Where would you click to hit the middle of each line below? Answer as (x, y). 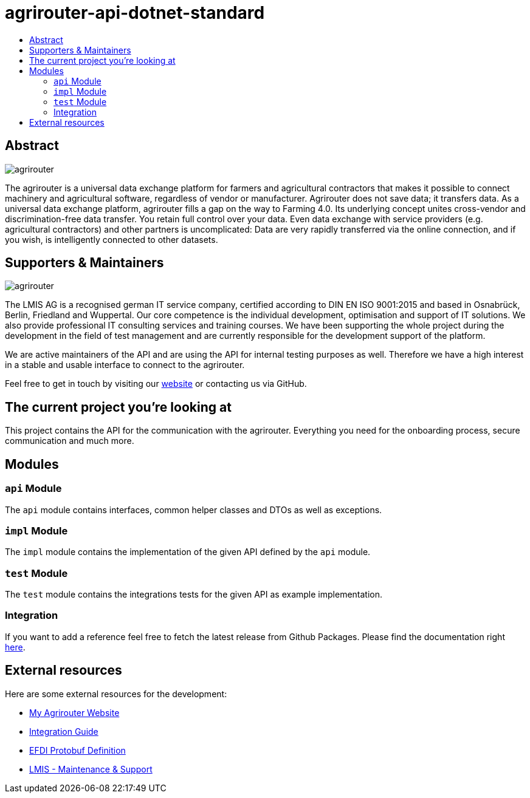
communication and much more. (70, 441)
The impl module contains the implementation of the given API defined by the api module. (188, 552)
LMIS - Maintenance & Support (91, 769)
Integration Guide (64, 731)
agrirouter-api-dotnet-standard (135, 13)
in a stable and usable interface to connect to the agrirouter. (125, 365)
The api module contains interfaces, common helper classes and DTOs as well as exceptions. (194, 510)
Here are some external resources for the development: (116, 694)
